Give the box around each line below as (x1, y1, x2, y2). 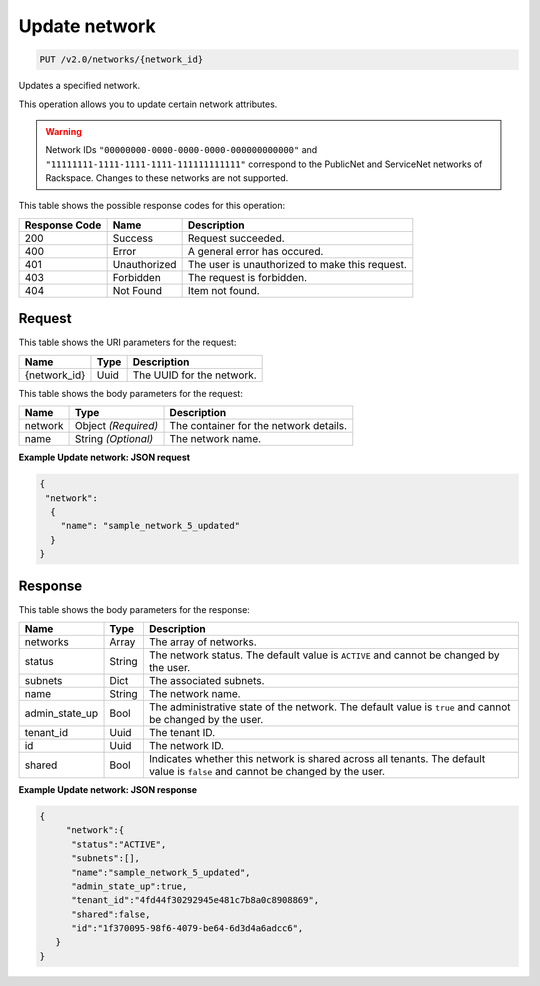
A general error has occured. (187, 244, 324, 258)
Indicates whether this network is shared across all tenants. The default (148, 751, 486, 765)
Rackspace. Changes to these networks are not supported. (45, 172, 289, 184)
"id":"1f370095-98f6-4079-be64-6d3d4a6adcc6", (71, 923, 304, 934)
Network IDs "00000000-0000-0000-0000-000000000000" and (45, 144, 318, 156)
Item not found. (187, 283, 260, 297)
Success (112, 231, 154, 245)
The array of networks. (148, 635, 257, 649)
